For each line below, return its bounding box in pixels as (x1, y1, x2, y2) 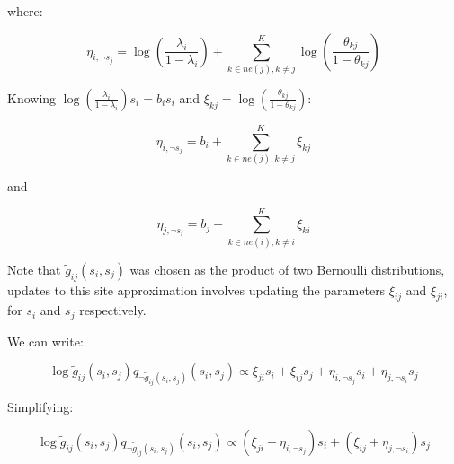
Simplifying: (7, 398, 74, 416)
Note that (7, 259, 61, 278)
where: (7, 2, 43, 20)
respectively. (79, 301, 147, 320)
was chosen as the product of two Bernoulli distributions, (129, 259, 445, 278)
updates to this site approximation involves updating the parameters (7, 280, 386, 299)
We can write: (7, 331, 84, 350)
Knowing (7, 88, 57, 107)
